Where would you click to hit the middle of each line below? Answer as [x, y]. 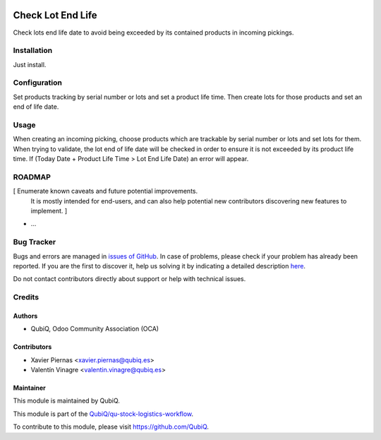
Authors [25, 316]
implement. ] [49, 211]
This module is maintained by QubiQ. [66, 401]
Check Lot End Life [55, 15]
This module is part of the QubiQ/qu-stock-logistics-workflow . [103, 414]
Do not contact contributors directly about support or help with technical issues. [129, 279]
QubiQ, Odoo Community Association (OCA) [95, 329]
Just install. [30, 64]
